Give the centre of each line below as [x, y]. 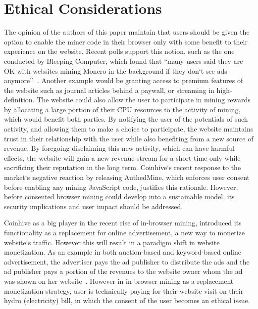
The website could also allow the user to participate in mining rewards [144, 100]
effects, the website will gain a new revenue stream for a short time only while [122, 157]
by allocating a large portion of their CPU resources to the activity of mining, [122, 109]
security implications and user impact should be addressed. [94, 206]
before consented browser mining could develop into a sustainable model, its [119, 197]
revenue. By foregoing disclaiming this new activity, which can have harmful [119, 148]
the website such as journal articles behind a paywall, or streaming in [109, 90]
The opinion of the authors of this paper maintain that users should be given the [127, 32]
